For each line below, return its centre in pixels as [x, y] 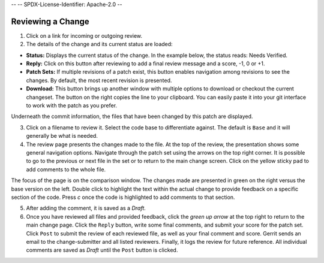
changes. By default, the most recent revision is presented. [99, 80]
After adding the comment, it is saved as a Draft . [86, 208]
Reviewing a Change [50, 21]
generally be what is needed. [62, 136]
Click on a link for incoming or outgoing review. [84, 35]
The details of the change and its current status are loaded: [100, 44]
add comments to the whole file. [66, 169]
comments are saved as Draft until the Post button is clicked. [102, 250]
